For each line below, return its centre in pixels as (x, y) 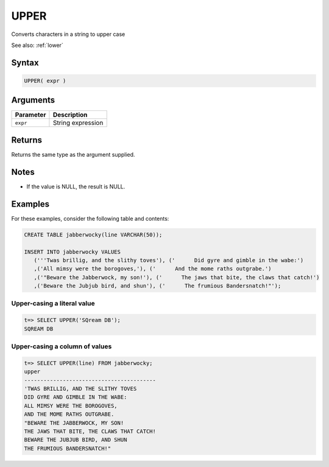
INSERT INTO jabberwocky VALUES (73, 252)
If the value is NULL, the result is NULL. (76, 187)
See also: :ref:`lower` (37, 45)
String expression (78, 123)
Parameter (30, 115)
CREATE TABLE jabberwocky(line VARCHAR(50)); (93, 234)
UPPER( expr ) (45, 80)
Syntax (25, 62)
